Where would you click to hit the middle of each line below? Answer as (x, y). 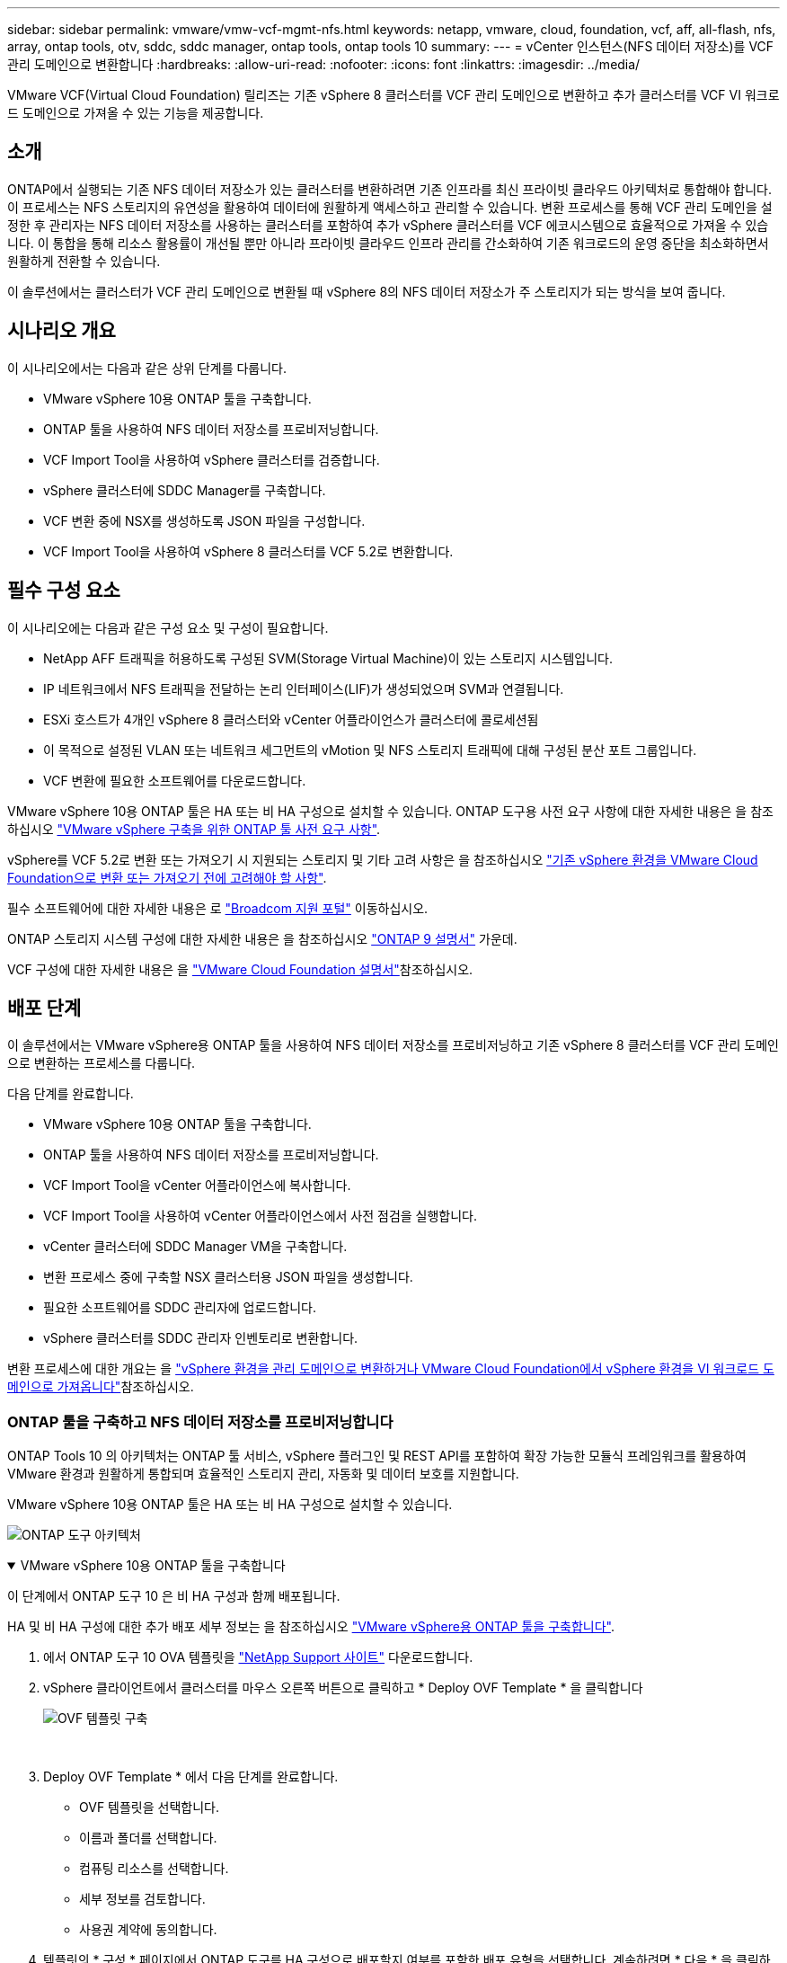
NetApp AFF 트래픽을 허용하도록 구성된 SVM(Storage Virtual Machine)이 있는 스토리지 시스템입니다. (328, 658)
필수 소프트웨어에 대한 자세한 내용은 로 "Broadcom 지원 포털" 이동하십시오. (218, 908)
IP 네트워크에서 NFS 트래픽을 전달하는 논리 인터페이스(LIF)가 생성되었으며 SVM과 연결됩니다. (304, 688)
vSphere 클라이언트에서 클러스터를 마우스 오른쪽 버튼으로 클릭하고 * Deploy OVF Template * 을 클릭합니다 (343, 1688)
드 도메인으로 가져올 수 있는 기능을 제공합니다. (136, 113)
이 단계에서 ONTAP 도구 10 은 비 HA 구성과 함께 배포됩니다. (174, 1596)
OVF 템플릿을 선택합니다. (149, 1808)
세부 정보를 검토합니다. (142, 1899)
